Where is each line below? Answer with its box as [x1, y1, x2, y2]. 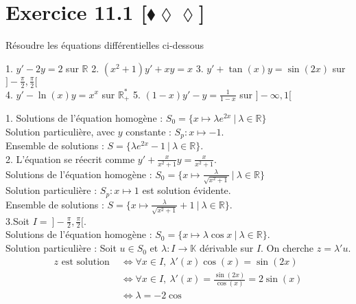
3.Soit [5, 213, 30, 228]
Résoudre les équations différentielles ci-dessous [5, 38, 204, 52]
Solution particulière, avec [5, 124, 115, 138]
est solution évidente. [142, 183, 231, 197]
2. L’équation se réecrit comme [5, 151, 135, 166]
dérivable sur [199, 241, 254, 255]
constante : [126, 124, 171, 138]
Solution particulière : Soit [5, 241, 117, 255]
